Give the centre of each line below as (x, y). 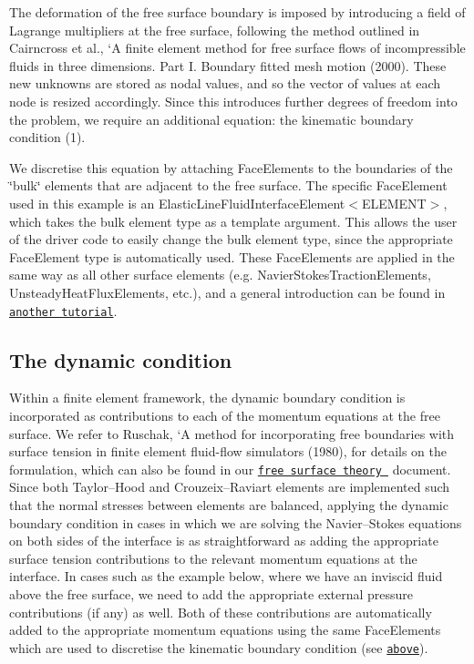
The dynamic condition (121, 359)
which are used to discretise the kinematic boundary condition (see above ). (219, 647)
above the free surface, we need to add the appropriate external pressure (211, 593)
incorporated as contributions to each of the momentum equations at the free (225, 415)
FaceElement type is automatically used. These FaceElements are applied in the (232, 256)
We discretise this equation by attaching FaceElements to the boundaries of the (231, 167)
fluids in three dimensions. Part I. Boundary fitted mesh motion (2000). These (228, 65)
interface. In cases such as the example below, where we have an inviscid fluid (226, 576)
